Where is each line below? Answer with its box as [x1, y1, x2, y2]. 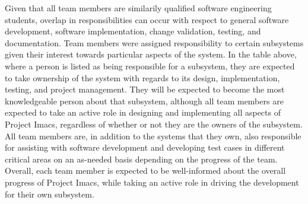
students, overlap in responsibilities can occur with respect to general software [5, 13, 289, 26]
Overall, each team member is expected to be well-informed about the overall [5, 164, 286, 177]
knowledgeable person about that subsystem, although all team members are [5, 94, 284, 107]
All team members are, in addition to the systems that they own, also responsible [5, 129, 301, 142]
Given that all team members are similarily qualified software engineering [5, 2, 272, 14]
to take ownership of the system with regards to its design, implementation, [5, 71, 280, 84]
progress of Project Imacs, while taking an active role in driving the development [5, 176, 299, 188]
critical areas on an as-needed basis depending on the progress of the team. [5, 152, 278, 165]
